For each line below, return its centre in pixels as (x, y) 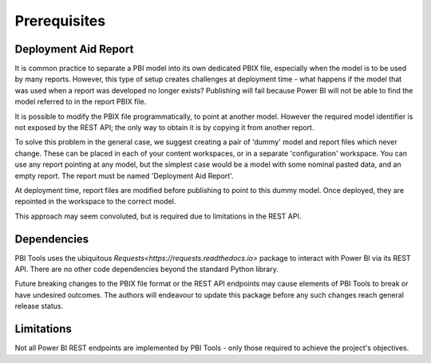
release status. (39, 306)
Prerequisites (60, 21)
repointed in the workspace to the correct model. (95, 201)
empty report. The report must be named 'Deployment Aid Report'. (124, 176)
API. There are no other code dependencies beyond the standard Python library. (146, 269)
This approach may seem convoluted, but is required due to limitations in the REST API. (158, 216)
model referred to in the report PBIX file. (81, 102)
